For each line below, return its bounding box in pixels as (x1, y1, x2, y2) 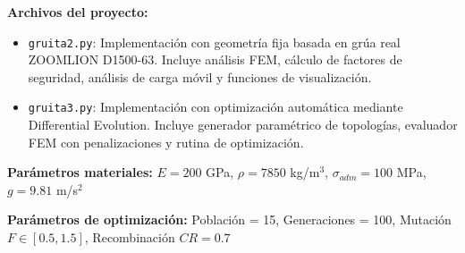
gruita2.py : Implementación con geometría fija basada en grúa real (28, 32, 401, 51)
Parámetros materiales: (7, 163, 153, 181)
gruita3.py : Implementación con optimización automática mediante (28, 97, 403, 116)
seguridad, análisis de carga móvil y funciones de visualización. (28, 67, 372, 86)
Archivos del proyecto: (7, 3, 148, 21)
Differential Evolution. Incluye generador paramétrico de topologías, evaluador (28, 115, 458, 134)
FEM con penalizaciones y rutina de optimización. (28, 132, 304, 151)
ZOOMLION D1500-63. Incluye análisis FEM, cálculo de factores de (28, 50, 402, 69)
